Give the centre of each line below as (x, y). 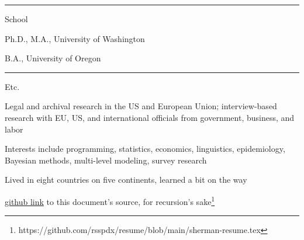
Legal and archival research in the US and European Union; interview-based (141, 106)
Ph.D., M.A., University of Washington (75, 38)
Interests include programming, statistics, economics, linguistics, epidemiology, (145, 149)
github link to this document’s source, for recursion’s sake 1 (110, 200)
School (16, 19)
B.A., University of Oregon (53, 58)
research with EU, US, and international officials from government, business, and (150, 117)
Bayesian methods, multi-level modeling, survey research (106, 160)
